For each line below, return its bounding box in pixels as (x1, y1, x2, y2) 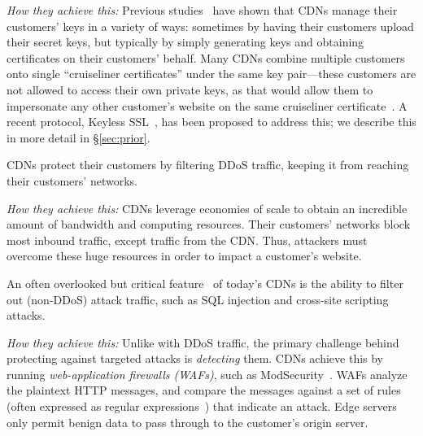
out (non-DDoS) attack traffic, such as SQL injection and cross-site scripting (7, 290, 389, 307)
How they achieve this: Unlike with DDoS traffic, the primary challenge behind (7, 334, 399, 351)
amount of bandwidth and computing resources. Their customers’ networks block (7, 216, 411, 233)
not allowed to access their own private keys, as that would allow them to (7, 81, 373, 98)
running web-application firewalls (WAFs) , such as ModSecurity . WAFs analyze (7, 365, 408, 382)
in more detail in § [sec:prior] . (7, 129, 150, 146)
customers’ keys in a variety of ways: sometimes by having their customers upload (7, 17, 414, 34)
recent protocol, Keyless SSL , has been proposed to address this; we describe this (7, 113, 416, 130)
